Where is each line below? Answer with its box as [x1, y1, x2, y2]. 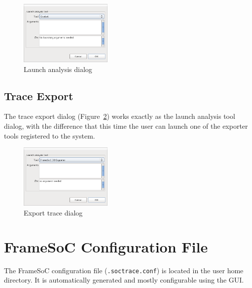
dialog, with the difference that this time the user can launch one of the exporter [4, 121, 248, 131]
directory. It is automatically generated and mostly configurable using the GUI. [4, 275, 244, 285]
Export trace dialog [24, 207, 83, 217]
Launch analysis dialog [24, 64, 92, 74]
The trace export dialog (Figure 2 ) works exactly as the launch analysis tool [4, 111, 235, 121]
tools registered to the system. [4, 130, 95, 141]
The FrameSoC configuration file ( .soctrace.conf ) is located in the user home [4, 265, 244, 275]
